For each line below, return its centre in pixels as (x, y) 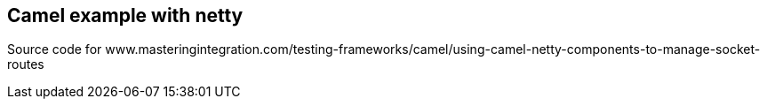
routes (26, 64)
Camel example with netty (125, 15)
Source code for (55, 49)
